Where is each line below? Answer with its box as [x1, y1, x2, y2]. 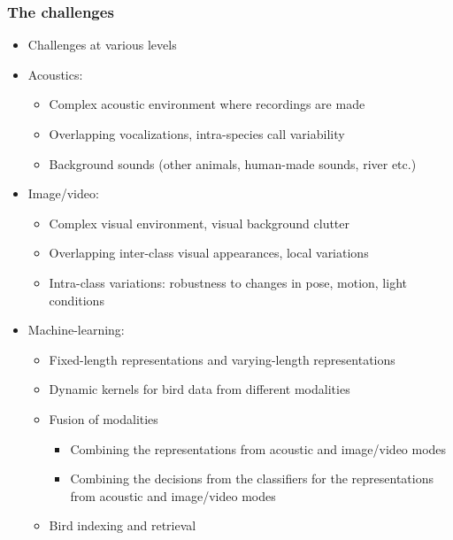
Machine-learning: [27, 320, 125, 339]
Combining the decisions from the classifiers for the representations [70, 469, 434, 488]
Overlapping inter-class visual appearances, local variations [49, 243, 369, 262]
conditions [49, 290, 104, 309]
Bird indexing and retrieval [49, 516, 196, 535]
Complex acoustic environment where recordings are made [49, 95, 365, 113]
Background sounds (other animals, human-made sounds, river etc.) [49, 154, 417, 173]
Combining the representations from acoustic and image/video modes [70, 439, 447, 458]
